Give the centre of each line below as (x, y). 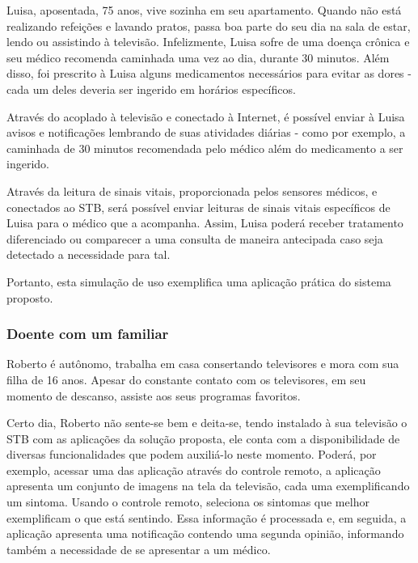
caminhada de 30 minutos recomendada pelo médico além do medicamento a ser (205, 148)
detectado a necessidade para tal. (89, 254)
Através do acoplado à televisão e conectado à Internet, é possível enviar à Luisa (206, 116)
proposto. (30, 297)
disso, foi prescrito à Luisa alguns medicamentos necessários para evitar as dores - (209, 73)
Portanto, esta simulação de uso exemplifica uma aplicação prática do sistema (199, 281)
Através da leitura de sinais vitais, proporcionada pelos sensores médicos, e (192, 190)
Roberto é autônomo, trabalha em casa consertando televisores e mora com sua (203, 364)
